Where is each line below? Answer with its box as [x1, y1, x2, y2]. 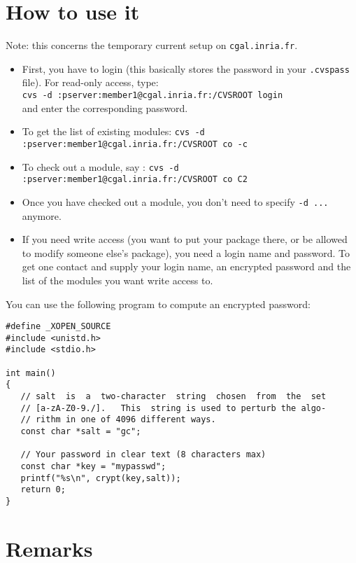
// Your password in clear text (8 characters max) [20, 450, 266, 460]
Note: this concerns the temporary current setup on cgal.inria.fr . [6, 38, 298, 53]
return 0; [20, 485, 66, 495]
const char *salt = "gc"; [20, 426, 141, 437]
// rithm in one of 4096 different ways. [20, 415, 216, 425]
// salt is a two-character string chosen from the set [20, 391, 327, 402]
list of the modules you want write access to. [22, 272, 213, 287]
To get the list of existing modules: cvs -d [22, 124, 205, 139]
